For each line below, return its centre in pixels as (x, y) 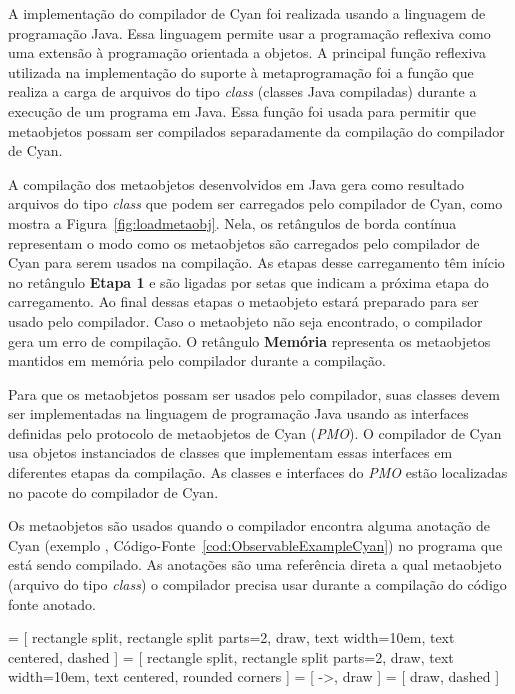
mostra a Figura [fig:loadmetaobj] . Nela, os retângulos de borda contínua (232, 222)
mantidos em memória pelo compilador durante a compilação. (197, 360)
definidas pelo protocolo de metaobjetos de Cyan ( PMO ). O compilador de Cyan (255, 432)
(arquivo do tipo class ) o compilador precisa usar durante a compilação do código (257, 584)
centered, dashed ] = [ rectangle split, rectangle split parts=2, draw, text (231, 656)
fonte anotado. (52, 603)
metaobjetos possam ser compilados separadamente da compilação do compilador (256, 130)
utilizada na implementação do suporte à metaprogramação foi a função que (241, 71)
